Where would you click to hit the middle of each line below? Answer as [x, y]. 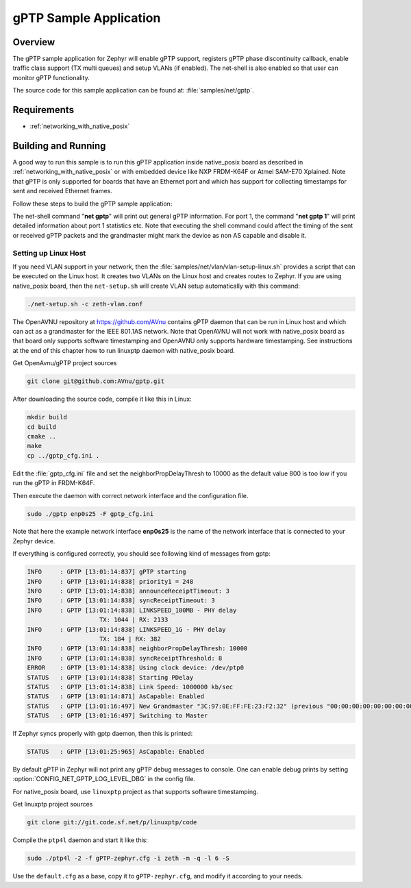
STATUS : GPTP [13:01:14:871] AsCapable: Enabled [116, 696]
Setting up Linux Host [49, 253]
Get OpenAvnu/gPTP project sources [65, 363]
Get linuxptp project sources [53, 804]
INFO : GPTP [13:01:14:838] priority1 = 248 [110, 581]
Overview [34, 42]
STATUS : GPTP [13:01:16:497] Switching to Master [117, 716]
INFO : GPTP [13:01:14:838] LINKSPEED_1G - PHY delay [126, 629]
